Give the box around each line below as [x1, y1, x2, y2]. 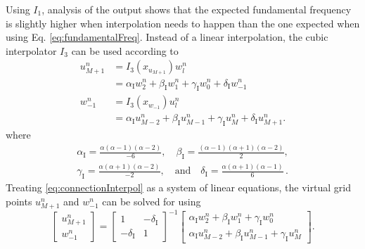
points [6, 193, 32, 208]
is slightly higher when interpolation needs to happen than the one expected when [6, 15, 360, 30]
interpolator [6, 43, 57, 58]
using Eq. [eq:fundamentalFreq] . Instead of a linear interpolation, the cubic [6, 30, 328, 44]
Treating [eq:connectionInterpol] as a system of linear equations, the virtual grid [6, 180, 351, 195]
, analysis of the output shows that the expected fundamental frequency [41, 2, 352, 16]
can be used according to [71, 43, 179, 58]
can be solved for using [102, 193, 201, 208]
